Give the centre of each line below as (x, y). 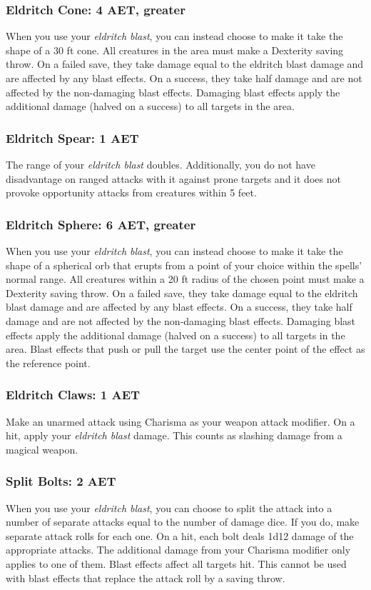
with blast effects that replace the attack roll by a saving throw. (146, 577)
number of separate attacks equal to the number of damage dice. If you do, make (183, 522)
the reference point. (48, 362)
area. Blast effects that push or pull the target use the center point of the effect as (185, 349)
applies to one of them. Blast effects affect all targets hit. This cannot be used (176, 563)
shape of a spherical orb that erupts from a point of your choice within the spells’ (184, 265)
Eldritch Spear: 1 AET (72, 137)
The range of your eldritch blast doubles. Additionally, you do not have (161, 164)
